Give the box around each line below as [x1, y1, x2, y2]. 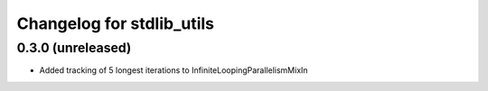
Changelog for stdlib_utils [16, 14, 215, 33]
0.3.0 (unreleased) [16, 40, 132, 56]
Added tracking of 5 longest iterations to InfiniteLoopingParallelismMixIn [39, 65, 308, 76]
